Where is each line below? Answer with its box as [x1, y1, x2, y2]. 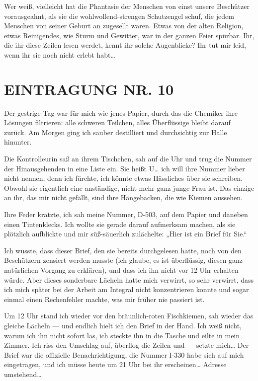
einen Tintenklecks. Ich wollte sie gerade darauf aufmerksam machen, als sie [4, 219, 236, 229]
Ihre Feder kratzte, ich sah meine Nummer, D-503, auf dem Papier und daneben [4, 209, 248, 220]
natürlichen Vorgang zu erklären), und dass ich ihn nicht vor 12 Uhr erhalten [4, 265, 239, 275]
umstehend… [4, 369, 42, 379]
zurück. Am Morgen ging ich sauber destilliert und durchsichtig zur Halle [4, 127, 227, 137]
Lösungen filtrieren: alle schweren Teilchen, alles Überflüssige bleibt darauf [4, 117, 231, 128]
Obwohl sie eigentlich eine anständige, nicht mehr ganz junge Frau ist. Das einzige [4, 182, 255, 193]
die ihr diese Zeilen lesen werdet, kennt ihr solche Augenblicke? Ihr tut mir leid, [4, 40, 246, 50]
